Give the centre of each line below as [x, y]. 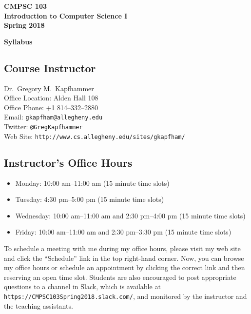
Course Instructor [50, 68]
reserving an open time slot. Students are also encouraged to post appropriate [120, 277]
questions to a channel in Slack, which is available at [82, 286]
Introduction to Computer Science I [66, 15]
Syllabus [18, 41]
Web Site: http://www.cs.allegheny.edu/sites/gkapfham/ [95, 136]
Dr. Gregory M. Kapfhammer [49, 88]
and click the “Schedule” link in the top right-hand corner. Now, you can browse [124, 258]
